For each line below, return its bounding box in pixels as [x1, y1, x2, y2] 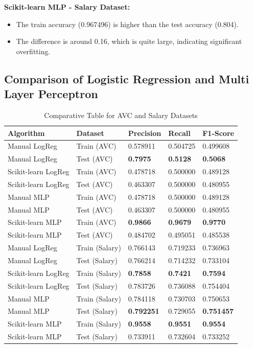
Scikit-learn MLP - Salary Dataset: [4, 2, 130, 12]
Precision [128, 127, 162, 138]
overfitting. [16, 45, 51, 56]
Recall [168, 127, 191, 138]
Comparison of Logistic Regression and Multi [4, 71, 249, 86]
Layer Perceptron [4, 86, 98, 102]
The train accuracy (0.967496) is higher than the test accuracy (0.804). [16, 18, 239, 29]
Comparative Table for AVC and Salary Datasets [44, 109, 198, 120]
